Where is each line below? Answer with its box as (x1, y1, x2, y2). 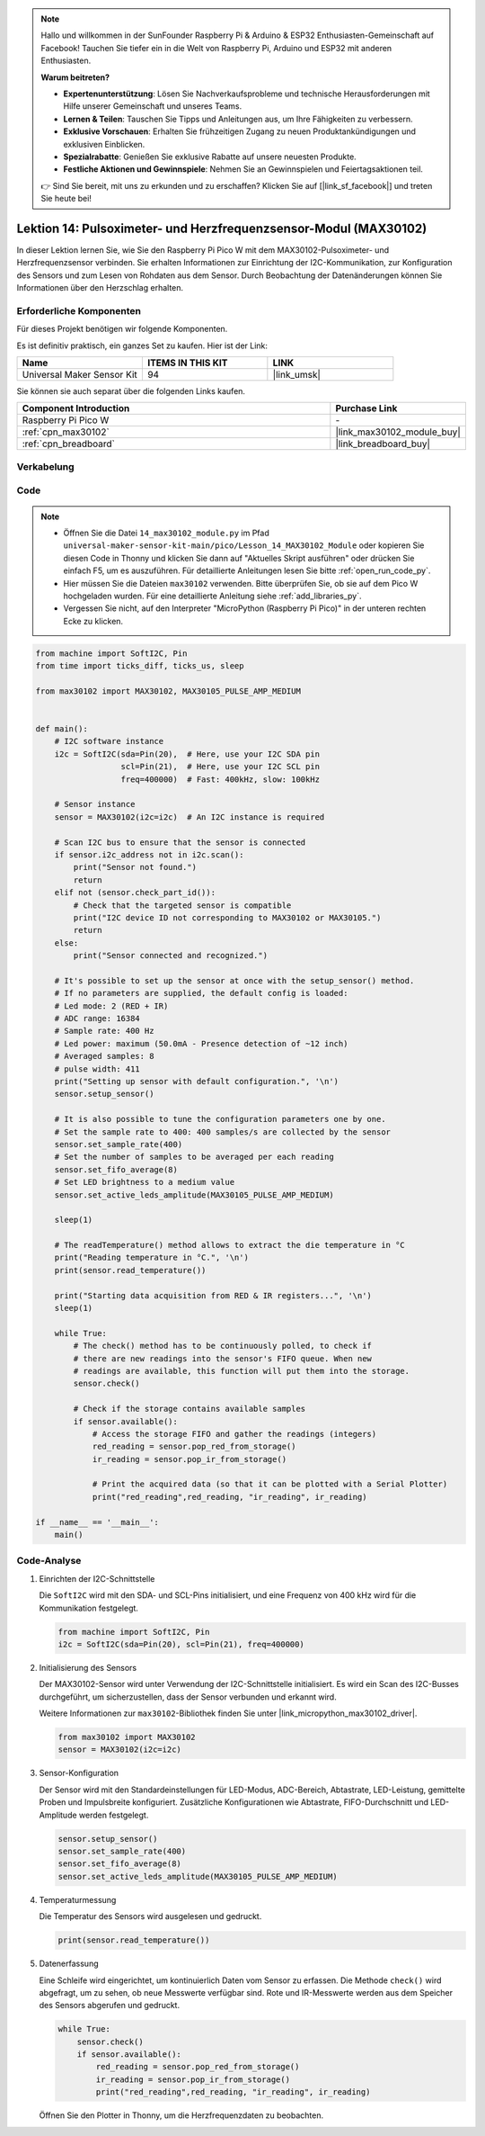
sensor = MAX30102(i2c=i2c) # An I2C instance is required (54, 812, 325, 822)
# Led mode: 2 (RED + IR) (54, 1001, 169, 1011)
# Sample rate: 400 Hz (54, 1026, 154, 1037)
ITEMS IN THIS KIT (146, 356, 228, 369)
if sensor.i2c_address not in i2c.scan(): (54, 849, 244, 859)
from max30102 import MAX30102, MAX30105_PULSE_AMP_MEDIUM (35, 686, 301, 696)
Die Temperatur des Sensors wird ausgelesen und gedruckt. (39, 1911, 262, 1922)
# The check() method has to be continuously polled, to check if (73, 1341, 373, 1351)
